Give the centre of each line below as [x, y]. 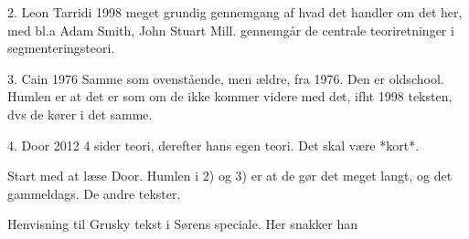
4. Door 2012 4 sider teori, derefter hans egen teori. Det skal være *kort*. [213, 145]
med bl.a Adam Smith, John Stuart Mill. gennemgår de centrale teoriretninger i [231, 30]
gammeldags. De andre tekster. [94, 193]
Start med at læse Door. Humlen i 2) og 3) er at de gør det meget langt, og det [230, 176]
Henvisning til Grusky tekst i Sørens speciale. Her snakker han [182, 224]
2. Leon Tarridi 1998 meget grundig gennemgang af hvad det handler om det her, [235, 12]
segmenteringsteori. [61, 48]
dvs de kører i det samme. [80, 114]
